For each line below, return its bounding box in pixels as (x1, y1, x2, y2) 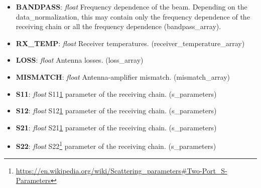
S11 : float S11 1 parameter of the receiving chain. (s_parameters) (16, 88, 217, 99)
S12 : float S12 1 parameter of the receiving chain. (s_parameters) (16, 105, 217, 116)
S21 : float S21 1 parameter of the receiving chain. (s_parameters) (16, 122, 217, 132)
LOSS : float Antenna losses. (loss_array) (16, 55, 144, 65)
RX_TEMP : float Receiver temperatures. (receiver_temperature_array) (16, 38, 245, 48)
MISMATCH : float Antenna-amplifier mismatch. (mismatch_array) (16, 71, 230, 82)
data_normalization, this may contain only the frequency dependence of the (16, 11, 250, 22)
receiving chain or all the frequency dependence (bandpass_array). (16, 21, 221, 32)
